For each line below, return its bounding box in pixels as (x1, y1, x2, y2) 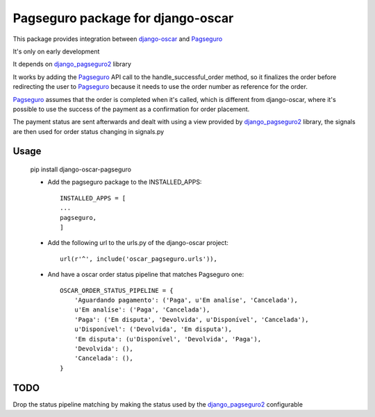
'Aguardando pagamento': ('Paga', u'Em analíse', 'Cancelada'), (74, 296, 298, 304)
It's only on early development (12, 47, 100, 56)
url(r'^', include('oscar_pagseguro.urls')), (60, 255, 218, 263)
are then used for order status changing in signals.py (12, 127, 165, 135)
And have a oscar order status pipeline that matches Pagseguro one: (47, 271, 244, 279)
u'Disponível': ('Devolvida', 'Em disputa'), (74, 325, 233, 333)
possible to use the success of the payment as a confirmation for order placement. (12, 105, 250, 113)
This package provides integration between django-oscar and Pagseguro (12, 35, 223, 43)
